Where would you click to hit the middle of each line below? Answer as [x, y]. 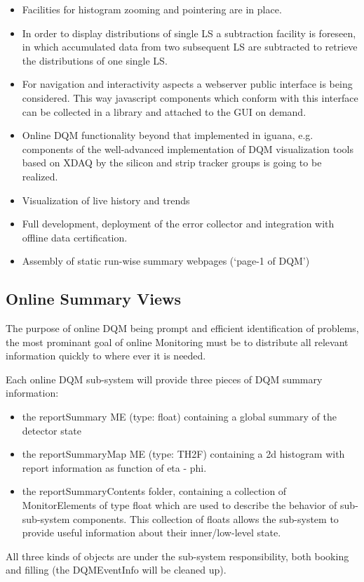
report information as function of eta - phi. [114, 467]
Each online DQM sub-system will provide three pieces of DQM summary [164, 379]
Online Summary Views [94, 299]
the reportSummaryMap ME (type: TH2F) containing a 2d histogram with [183, 454]
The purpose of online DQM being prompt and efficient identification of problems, [182, 328]
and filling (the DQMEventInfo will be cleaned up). [116, 570]
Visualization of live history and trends [106, 200]
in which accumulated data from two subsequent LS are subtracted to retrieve [190, 47]
